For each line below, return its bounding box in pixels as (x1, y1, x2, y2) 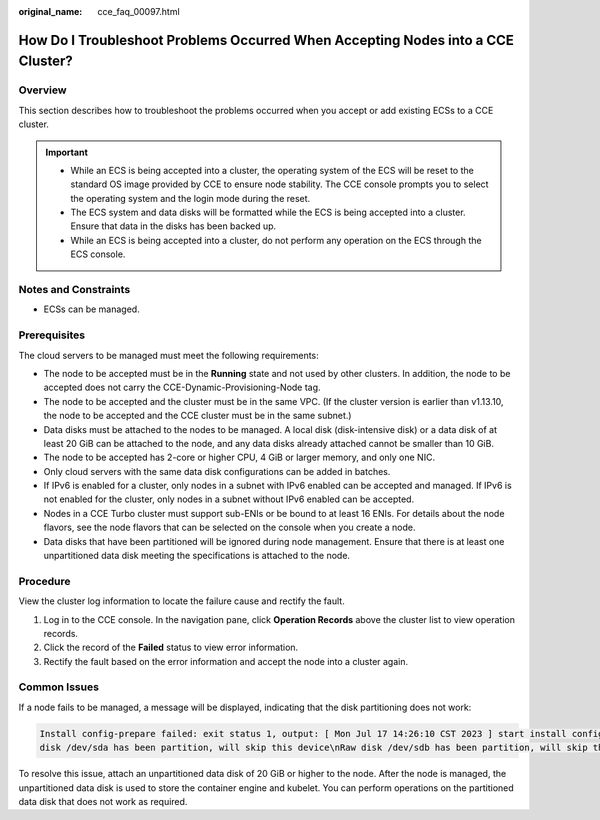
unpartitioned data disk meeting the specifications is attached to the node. (43, 550, 350, 562)
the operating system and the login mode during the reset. (70, 192, 311, 204)
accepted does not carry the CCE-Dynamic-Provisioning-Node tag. (43, 381, 321, 394)
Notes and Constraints (18, 283, 131, 297)
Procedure (18, 574, 71, 588)
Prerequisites (18, 328, 85, 342)
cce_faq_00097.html (97, 6, 180, 17)
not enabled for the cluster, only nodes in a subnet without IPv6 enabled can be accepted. (43, 493, 415, 505)
